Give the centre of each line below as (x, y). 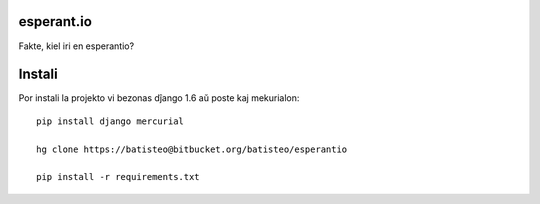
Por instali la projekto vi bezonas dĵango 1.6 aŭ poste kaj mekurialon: (159, 98)
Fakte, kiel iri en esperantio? (76, 46)
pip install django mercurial (110, 121)
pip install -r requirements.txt (118, 177)
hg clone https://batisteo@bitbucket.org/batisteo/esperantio (192, 149)
